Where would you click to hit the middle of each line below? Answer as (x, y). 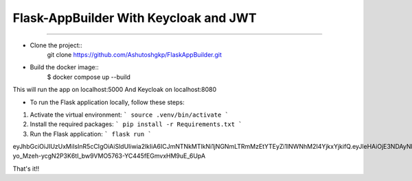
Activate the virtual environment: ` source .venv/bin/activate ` (129, 114)
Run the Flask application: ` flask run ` (91, 134)
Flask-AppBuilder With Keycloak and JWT (135, 18)
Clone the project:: (56, 45)
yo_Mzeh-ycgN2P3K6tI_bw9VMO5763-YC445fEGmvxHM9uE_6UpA (109, 156)
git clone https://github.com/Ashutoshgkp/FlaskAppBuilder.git (135, 54)
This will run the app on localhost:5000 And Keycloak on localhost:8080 (115, 90)
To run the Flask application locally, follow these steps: (107, 102)
